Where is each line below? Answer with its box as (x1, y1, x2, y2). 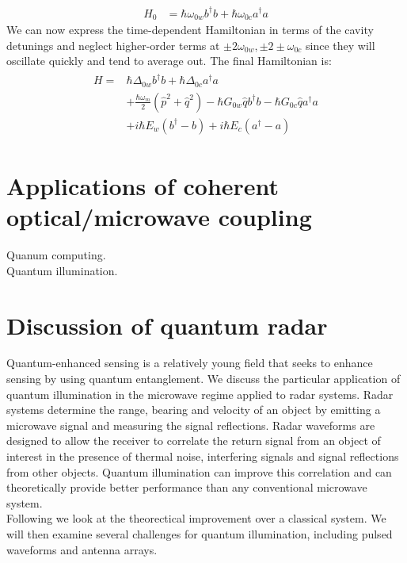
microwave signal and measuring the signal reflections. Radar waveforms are (6, 416, 375, 433)
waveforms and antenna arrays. (6, 541, 158, 557)
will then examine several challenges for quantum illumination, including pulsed (6, 526, 393, 542)
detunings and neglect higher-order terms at (6, 36, 220, 53)
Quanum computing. (6, 247, 106, 263)
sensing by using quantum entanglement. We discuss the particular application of (6, 370, 401, 387)
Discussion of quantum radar (6, 308, 328, 341)
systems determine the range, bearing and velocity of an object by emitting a (6, 401, 381, 418)
